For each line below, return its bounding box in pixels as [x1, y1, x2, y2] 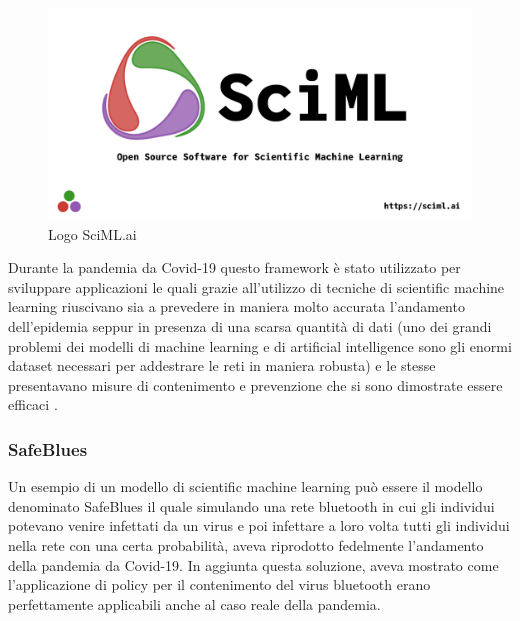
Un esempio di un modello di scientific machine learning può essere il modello [8, 476, 483, 497]
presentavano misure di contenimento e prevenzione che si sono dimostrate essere [8, 374, 503, 395]
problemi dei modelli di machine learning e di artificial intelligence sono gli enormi [8, 335, 512, 356]
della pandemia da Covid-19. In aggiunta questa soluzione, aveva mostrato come [8, 554, 499, 575]
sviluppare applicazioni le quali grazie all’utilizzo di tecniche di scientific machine [8, 276, 505, 297]
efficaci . [8, 394, 58, 415]
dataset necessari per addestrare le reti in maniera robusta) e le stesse [8, 355, 436, 376]
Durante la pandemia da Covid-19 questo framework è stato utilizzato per [8, 257, 461, 278]
